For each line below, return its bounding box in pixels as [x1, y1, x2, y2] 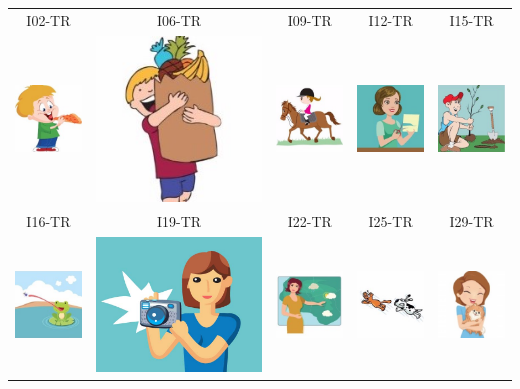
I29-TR [449, 210, 494, 231]
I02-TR [26, 9, 71, 30]
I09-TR [287, 9, 332, 30]
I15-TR [449, 9, 494, 30]
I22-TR [287, 210, 332, 231]
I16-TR [26, 210, 71, 231]
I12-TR [368, 9, 413, 30]
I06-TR [157, 9, 202, 30]
